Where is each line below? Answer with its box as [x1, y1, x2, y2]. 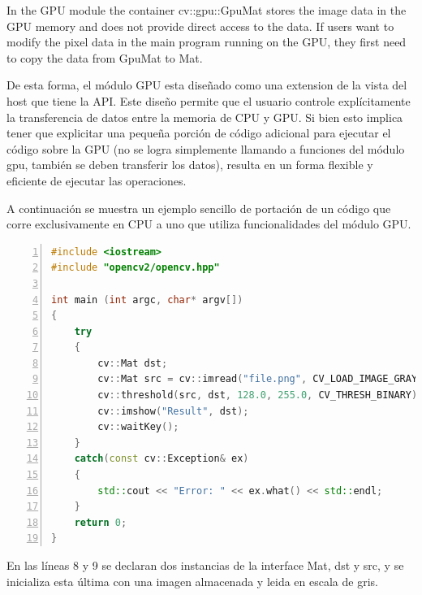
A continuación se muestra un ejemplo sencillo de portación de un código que [6, 199, 391, 216]
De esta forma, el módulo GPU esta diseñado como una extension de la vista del [6, 76, 407, 93]
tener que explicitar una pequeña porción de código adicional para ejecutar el [6, 124, 391, 141]
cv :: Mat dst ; [97, 357, 168, 369]
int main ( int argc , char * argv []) [51, 293, 243, 306]
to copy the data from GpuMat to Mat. [6, 49, 203, 66]
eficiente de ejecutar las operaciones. [6, 172, 187, 189]
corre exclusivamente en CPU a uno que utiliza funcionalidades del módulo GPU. [6, 215, 411, 232]
